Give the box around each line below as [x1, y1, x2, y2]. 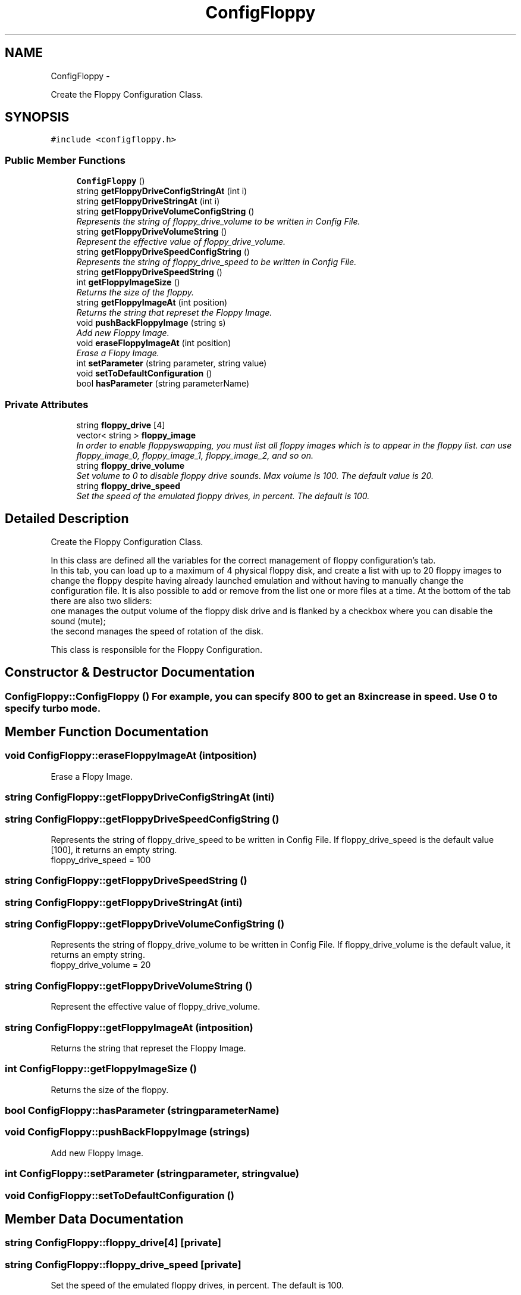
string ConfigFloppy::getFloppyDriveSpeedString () [5, 874, 247, 887]
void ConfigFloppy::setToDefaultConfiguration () [5, 1189, 234, 1201]
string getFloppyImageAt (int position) [76, 297, 228, 308]
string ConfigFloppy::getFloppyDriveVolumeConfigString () [5, 918, 285, 930]
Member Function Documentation [5, 724, 209, 740]
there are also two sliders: [51, 595, 152, 606]
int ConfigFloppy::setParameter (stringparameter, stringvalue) [5, 1168, 299, 1180]
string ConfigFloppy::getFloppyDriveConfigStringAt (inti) [5, 791, 275, 804]
